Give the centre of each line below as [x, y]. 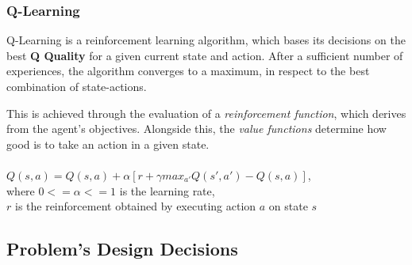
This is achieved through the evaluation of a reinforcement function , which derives [206, 113]
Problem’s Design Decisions [122, 249]
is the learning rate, [167, 190]
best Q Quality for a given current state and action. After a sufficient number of [205, 55]
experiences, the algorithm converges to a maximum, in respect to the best [188, 71]
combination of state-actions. [77, 86]
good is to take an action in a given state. [108, 144]
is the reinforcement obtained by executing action [135, 206]
